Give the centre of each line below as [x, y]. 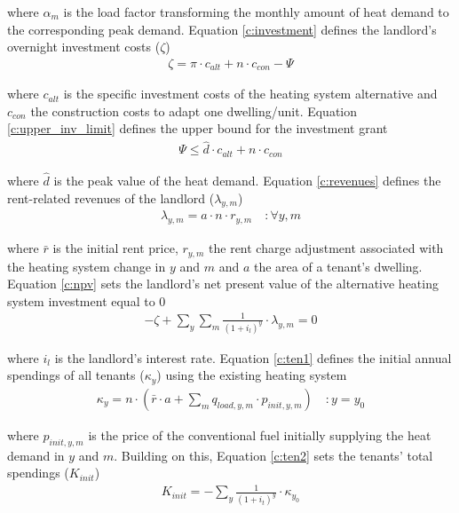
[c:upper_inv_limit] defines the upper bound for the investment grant [198, 128]
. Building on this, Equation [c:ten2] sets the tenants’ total [273, 455]
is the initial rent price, [115, 248]
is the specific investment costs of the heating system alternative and [250, 94]
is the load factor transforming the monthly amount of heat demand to [256, 12]
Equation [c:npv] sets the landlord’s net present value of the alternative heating [223, 284]
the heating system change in [87, 266]
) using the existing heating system [252, 375]
